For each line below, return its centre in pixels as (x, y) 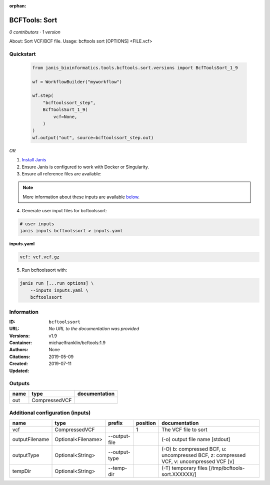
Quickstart (22, 54)
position (146, 423)
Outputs (19, 384)
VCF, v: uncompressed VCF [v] (198, 461)
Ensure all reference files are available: (62, 174)
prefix (115, 423)
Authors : (19, 350)
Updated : (19, 371)
